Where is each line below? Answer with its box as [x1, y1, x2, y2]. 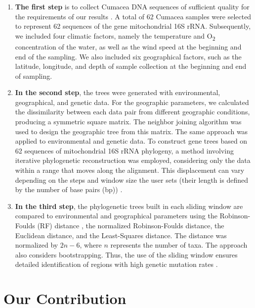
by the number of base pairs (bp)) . [15, 184, 123, 195]
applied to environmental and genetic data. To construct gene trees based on [15, 136, 248, 146]
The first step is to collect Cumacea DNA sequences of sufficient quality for [15, 1, 250, 11]
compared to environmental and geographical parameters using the [15, 210, 217, 221]
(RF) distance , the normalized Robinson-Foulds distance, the [37, 220, 224, 230]
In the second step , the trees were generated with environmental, [15, 87, 220, 98]
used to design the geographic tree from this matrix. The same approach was [15, 126, 248, 136]
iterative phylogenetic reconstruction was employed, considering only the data [15, 155, 251, 165]
